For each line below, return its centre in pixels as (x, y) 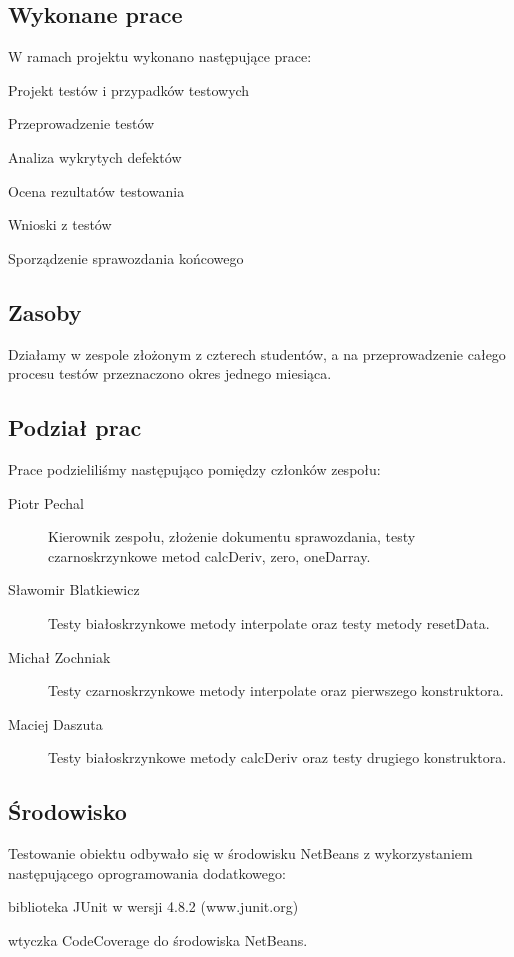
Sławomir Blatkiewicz (74, 589)
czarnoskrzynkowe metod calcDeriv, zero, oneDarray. (209, 555)
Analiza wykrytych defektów (95, 156)
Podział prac (75, 427)
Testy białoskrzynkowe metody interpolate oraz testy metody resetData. (269, 622)
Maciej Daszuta (55, 723)
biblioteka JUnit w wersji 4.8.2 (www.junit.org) (153, 906)
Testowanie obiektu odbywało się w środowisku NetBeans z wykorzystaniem (240, 853)
